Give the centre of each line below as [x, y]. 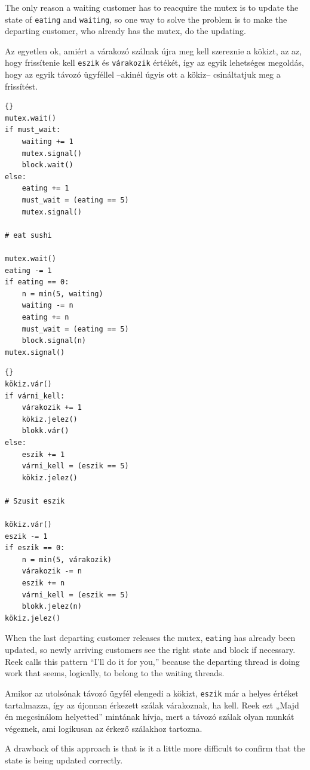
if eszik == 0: [35, 548]
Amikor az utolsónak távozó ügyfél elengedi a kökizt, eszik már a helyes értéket [152, 693]
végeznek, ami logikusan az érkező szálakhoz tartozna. [104, 728]
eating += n [45, 317]
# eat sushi [28, 235]
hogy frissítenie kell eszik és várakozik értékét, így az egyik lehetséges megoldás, [154, 62]
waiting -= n [47, 306]
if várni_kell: [35, 396]
